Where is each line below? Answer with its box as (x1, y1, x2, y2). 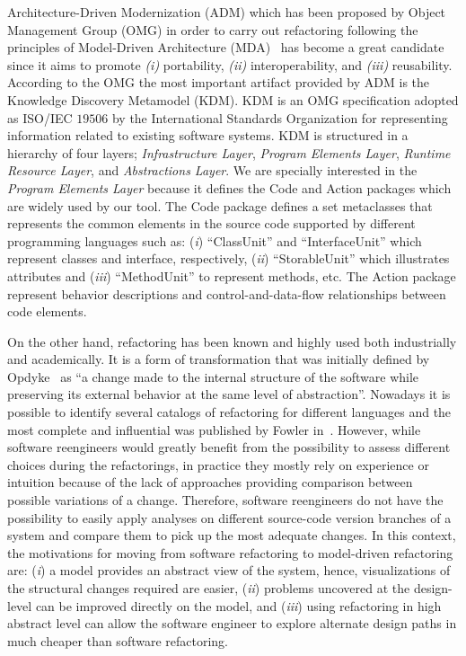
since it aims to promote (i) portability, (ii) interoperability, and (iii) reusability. (7, 55, 453, 74)
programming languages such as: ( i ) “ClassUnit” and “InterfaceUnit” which (7, 231, 422, 250)
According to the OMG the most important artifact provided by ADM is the (7, 73, 430, 92)
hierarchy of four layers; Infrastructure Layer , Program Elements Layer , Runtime (7, 143, 451, 162)
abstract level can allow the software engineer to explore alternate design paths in (7, 614, 457, 633)
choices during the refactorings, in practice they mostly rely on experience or (7, 455, 429, 474)
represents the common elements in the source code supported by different (7, 214, 416, 233)
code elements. (7, 302, 87, 321)
